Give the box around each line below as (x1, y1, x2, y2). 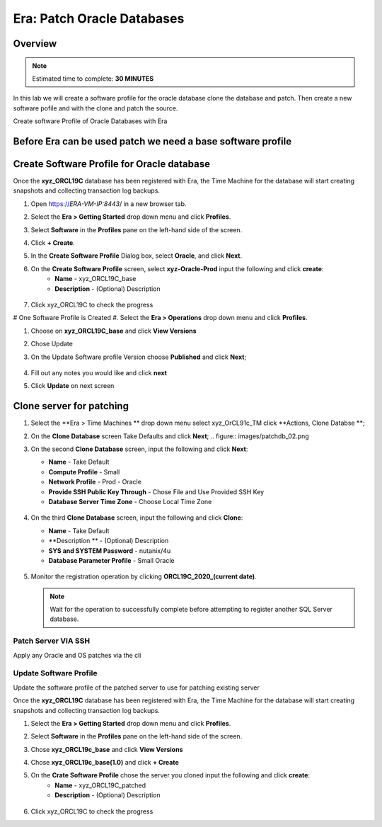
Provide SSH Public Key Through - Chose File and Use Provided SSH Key (48, 487, 265, 496)
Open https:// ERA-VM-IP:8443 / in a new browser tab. (30, 199, 187, 208)
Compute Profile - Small (48, 467, 120, 476)
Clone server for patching (13, 400, 129, 412)
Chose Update (30, 340, 74, 348)
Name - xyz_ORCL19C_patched (54, 781, 146, 789)
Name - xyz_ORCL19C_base (54, 275, 137, 283)
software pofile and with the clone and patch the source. (13, 103, 178, 113)
